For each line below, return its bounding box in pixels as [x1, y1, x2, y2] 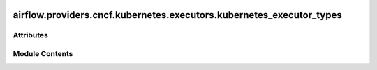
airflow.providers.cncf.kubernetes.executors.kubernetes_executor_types [13, 9, 342, 21]
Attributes [13, 30, 48, 40]
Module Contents [13, 49, 73, 58]
